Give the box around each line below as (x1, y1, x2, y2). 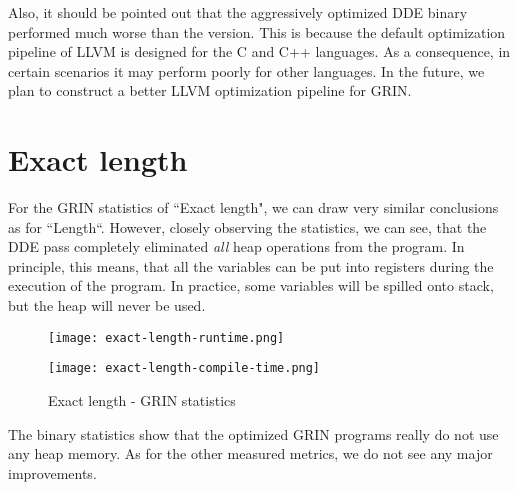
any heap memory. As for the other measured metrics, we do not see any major (8, 443, 493, 464)
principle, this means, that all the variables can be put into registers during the (8, 255, 494, 276)
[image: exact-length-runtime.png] (48, 330, 285, 345)
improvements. (8, 462, 97, 483)
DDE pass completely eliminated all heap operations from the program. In (8, 236, 465, 257)
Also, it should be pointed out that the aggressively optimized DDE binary (8, 2, 468, 22)
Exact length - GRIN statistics (48, 389, 236, 410)
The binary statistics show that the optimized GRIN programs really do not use (8, 423, 499, 444)
